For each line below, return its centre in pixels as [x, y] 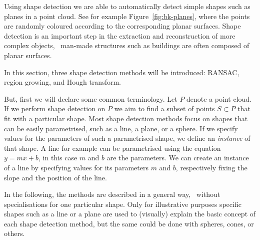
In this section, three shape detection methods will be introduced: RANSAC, [122, 72]
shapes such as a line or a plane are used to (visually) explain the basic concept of [130, 214]
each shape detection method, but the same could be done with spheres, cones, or [129, 223]
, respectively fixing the [211, 167]
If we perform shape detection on [55, 108]
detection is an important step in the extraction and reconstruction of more [120, 35]
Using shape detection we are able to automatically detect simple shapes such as [127, 6]
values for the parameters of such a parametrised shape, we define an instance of [127, 138]
